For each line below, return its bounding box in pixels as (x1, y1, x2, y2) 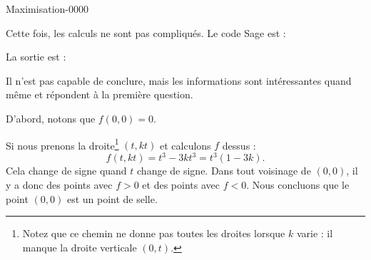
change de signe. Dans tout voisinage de (137, 163, 311, 178)
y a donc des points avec (6, 177, 113, 192)
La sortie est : (6, 49, 66, 64)
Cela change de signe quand (6, 163, 127, 178)
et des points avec (142, 177, 220, 192)
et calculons (160, 137, 211, 152)
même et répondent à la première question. (6, 87, 193, 102)
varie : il (296, 226, 333, 241)
